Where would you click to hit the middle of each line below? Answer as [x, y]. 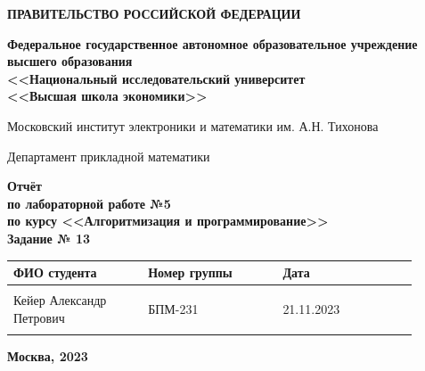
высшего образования [70, 61]
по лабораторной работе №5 [89, 203]
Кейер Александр [60, 300]
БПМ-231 [173, 308]
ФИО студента [55, 272]
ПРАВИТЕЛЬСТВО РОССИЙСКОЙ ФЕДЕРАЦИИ [154, 13]
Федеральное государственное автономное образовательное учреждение [212, 43]
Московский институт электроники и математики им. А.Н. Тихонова [193, 125]
